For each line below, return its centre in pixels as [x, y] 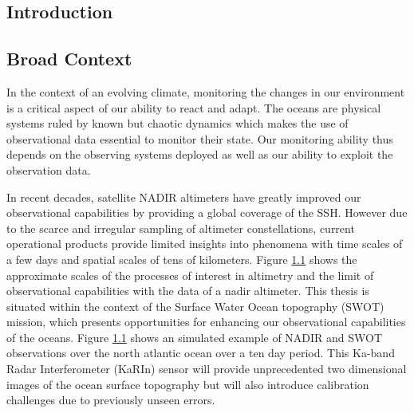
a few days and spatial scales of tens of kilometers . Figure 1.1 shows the [182, 259]
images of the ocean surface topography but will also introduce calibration [188, 384]
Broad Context [69, 59]
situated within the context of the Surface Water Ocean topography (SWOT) [195, 306]
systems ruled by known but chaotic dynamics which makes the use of [177, 123]
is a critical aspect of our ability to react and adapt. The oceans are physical [194, 107]
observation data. [49, 169]
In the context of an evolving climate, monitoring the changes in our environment [206, 91]
